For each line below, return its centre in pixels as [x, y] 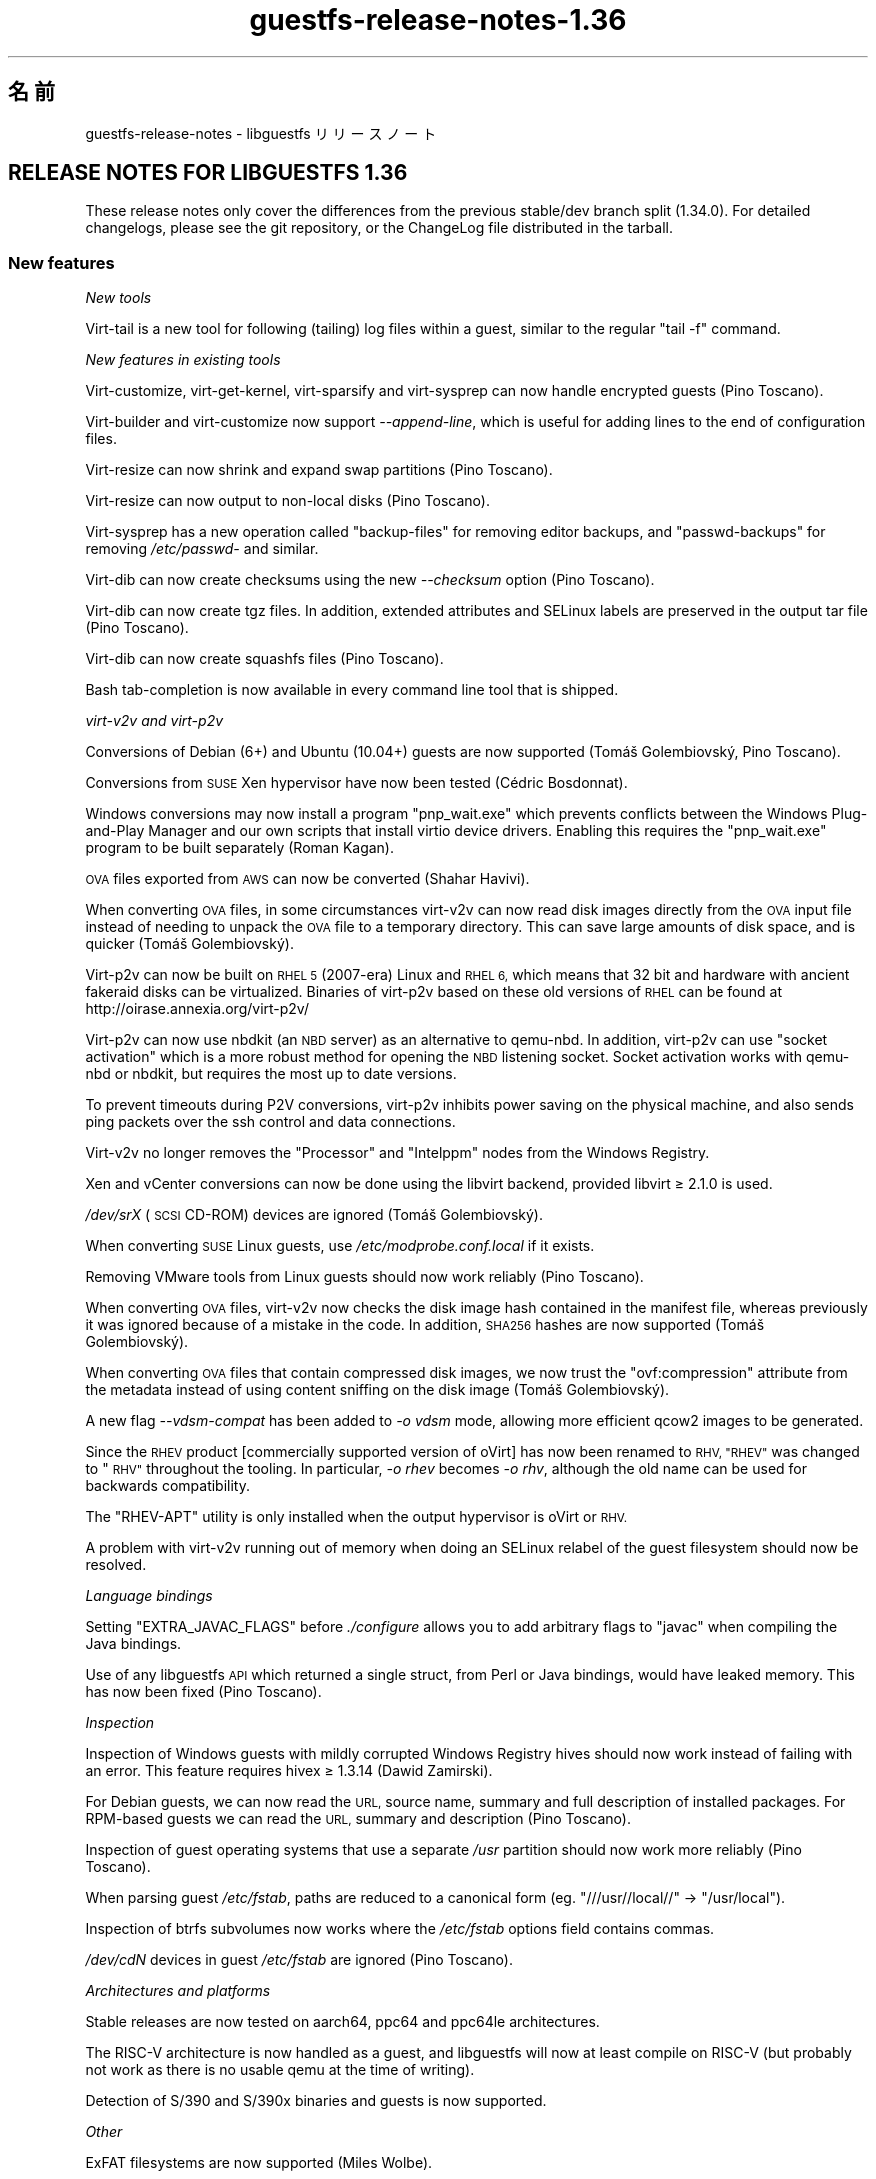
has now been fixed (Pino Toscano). [203, 1692]
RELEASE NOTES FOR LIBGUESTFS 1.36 [208, 173]
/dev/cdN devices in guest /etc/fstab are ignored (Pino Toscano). [299, 1960]
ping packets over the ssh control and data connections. [270, 1122]
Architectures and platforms [178, 1991]
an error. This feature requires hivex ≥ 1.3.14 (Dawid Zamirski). [289, 1771]
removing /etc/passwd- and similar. [202, 549]
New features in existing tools [183, 360]
